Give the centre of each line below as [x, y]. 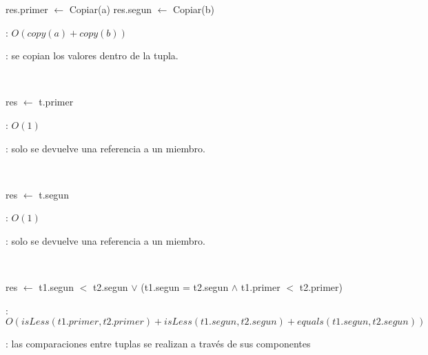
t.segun [54, 194]
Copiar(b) [194, 9]
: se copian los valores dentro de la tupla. [92, 55]
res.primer [27, 9]
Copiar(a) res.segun [110, 9]
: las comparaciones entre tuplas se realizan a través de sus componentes [158, 344]
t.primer [56, 102]
